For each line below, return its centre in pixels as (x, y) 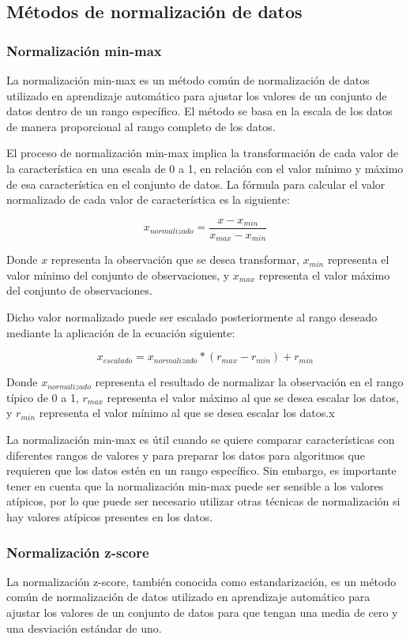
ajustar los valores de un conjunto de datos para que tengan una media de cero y (202, 612)
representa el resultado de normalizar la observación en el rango (249, 382)
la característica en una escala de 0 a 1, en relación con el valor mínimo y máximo (205, 168)
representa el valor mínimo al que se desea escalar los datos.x (187, 413)
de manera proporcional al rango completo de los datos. (141, 126)
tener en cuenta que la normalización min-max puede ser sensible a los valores (195, 485)
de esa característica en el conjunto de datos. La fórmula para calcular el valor (196, 184)
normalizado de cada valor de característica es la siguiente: (148, 199)
